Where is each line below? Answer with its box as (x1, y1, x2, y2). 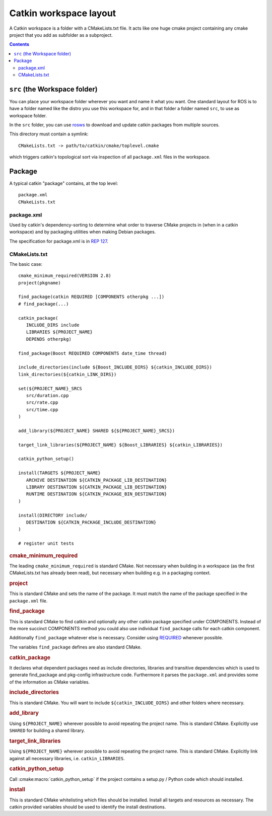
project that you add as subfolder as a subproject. (9, 32, 113, 38)
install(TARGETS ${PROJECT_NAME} (18, 470, 101, 476)
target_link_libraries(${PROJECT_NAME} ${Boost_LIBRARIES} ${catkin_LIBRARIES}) (18, 442, 223, 448)
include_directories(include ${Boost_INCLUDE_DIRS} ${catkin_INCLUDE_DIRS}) (18, 364, 213, 370)
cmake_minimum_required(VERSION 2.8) (18, 273, 112, 279)
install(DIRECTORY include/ (18, 512, 88, 518)
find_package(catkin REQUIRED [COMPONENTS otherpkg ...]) (18, 294, 165, 300)
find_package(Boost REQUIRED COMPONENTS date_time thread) (18, 350, 167, 356)
